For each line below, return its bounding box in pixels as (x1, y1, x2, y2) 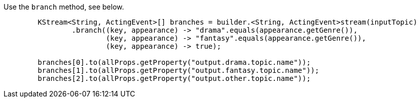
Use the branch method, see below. (4, 3, 124, 11)
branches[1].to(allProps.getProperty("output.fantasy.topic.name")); (37, 66, 319, 74)
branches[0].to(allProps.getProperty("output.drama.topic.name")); (37, 58, 311, 66)
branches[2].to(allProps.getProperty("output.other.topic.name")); (37, 74, 311, 82)
